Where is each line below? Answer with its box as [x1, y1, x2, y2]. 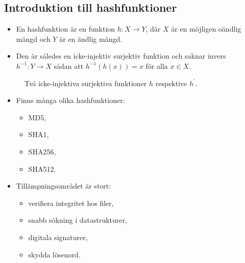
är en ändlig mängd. [59, 33, 122, 44]
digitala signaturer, [28, 231, 88, 242]
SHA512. [28, 163, 56, 174]
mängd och [16, 33, 51, 44]
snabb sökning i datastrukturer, [28, 215, 127, 225]
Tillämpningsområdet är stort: [16, 180, 111, 191]
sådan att [54, 60, 84, 71]
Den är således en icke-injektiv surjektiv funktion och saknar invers [16, 50, 226, 61]
